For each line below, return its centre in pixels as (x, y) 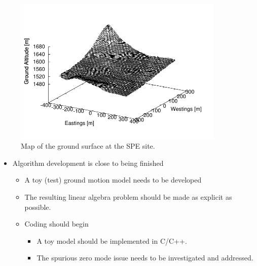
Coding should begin (57, 224)
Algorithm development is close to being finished (88, 163)
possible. (38, 207)
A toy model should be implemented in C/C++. (112, 240)
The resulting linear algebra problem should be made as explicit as (128, 197)
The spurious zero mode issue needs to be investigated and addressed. (145, 258)
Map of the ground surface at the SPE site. (88, 146)
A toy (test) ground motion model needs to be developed (113, 180)
